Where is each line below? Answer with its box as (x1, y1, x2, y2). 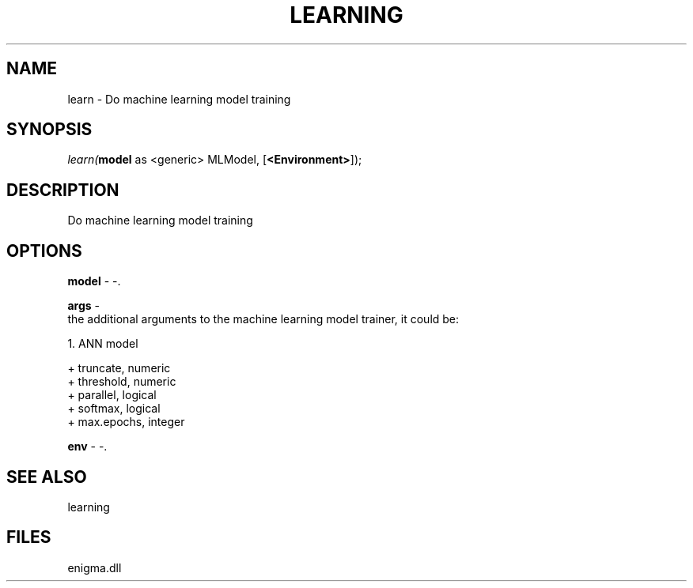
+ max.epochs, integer (67, 415, 185, 429)
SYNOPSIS (6, 119, 93, 140)
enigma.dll (67, 560, 122, 575)
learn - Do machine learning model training (67, 92, 291, 106)
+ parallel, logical (67, 388, 157, 402)
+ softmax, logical (67, 401, 161, 416)
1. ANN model (67, 337, 138, 351)
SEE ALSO (6, 466, 87, 487)
